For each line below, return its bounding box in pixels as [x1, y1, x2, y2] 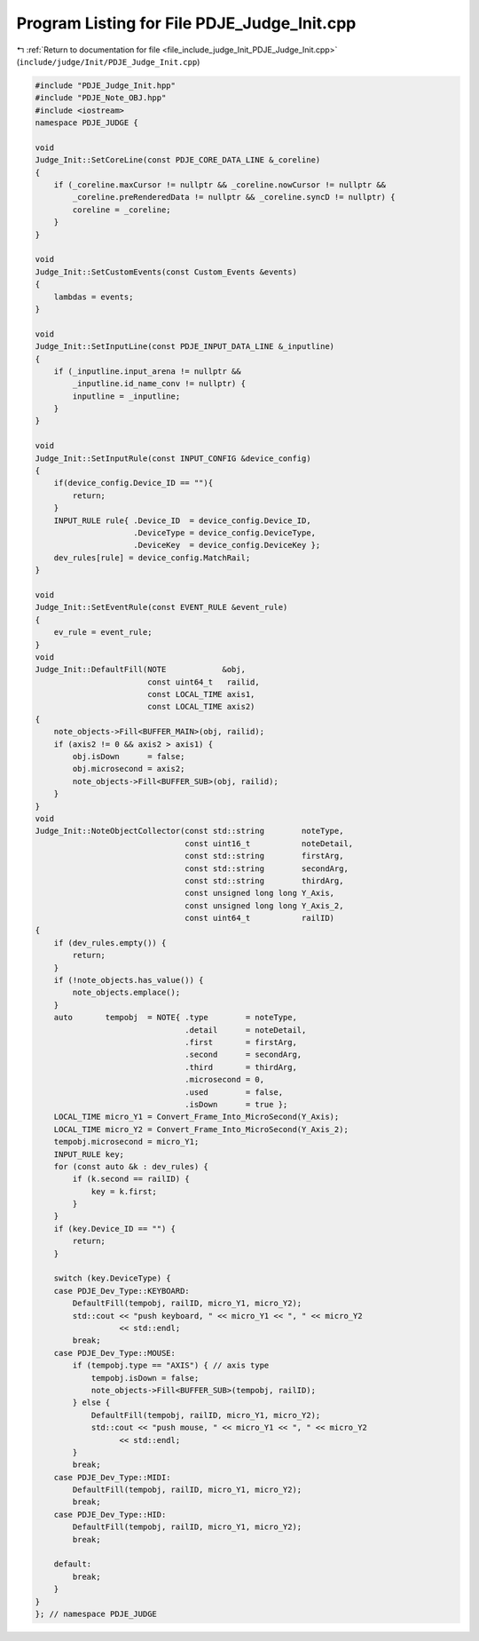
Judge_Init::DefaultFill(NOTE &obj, [35, 664, 246, 675]
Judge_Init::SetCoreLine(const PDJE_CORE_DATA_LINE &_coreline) [35, 155, 321, 165]
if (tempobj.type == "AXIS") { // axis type [72, 1360, 270, 1371]
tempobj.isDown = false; [90, 1373, 200, 1383]
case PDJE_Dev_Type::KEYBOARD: [53, 1286, 190, 1296]
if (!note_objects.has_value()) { [53, 975, 204, 986]
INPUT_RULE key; [53, 1149, 124, 1159]
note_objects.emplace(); [72, 987, 181, 998]
